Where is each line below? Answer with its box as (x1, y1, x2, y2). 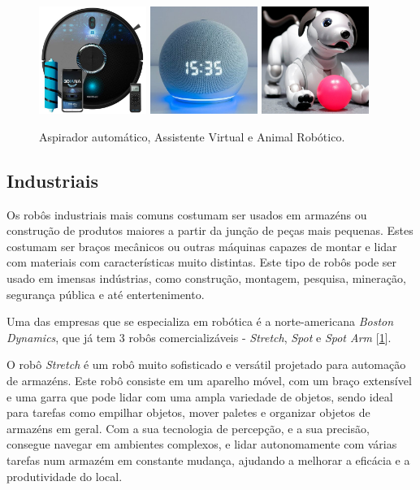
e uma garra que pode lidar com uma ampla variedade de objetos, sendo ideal (6, 388, 393, 405)
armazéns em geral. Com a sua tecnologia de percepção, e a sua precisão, (6, 419, 370, 436)
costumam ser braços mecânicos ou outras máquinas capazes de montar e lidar (6, 237, 397, 254)
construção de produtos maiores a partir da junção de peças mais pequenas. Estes (6, 222, 414, 239)
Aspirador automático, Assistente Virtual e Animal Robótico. (39, 128, 345, 145)
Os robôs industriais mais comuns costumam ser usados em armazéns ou (6, 206, 367, 223)
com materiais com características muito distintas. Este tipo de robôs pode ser (6, 254, 397, 271)
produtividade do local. (6, 467, 123, 484)
